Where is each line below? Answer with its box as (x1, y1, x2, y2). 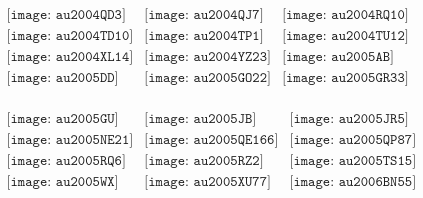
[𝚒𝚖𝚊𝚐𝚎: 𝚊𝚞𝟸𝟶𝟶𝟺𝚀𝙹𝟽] (144, 8, 264, 23)
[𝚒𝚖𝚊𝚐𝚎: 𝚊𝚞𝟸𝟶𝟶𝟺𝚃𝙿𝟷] (144, 29, 264, 44)
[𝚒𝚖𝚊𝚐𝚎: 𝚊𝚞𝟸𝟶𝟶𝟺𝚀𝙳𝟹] (6, 8, 126, 23)
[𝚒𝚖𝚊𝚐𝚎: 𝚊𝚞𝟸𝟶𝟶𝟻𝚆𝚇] (6, 175, 119, 190)
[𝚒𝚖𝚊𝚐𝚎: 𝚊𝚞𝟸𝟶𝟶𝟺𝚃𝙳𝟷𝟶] (6, 29, 134, 44)
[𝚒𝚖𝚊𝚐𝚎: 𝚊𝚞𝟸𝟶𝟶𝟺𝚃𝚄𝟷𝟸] (282, 29, 409, 44)
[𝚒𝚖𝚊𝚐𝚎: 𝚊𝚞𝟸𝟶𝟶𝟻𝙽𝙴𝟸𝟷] (6, 133, 134, 148)
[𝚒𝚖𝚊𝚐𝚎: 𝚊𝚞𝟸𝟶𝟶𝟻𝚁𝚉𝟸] (144, 154, 264, 169)
